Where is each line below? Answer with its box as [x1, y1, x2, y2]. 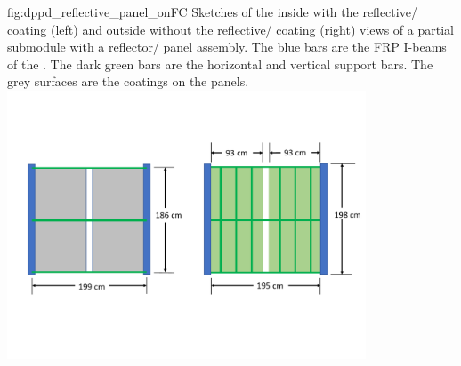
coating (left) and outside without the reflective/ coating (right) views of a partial [7, 20, 454, 38]
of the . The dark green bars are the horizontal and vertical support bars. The [7, 54, 433, 73]
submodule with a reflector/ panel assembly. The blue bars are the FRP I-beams [7, 37, 447, 56]
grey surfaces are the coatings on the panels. [7, 72, 249, 91]
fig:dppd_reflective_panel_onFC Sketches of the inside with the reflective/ [7, 3, 417, 20]
